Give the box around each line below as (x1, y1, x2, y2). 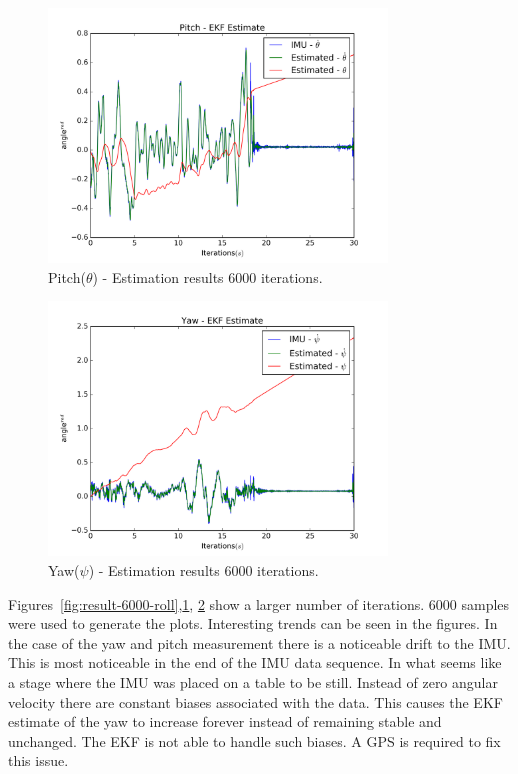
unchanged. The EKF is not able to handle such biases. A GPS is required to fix (8, 730, 501, 751)
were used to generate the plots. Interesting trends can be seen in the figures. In (8, 613, 498, 634)
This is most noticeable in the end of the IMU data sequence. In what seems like (8, 652, 502, 673)
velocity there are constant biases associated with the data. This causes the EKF (8, 691, 503, 712)
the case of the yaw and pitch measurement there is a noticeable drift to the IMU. (8, 632, 511, 653)
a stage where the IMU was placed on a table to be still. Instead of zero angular (8, 671, 498, 692)
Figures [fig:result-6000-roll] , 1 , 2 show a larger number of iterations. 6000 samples (8, 593, 510, 614)
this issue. (8, 750, 69, 771)
